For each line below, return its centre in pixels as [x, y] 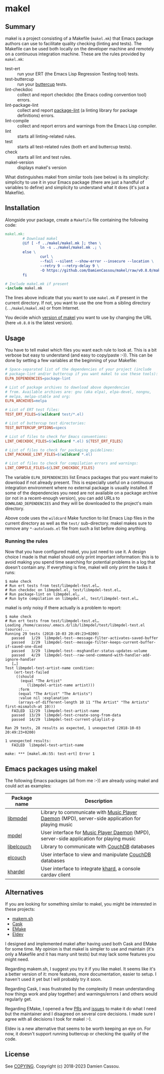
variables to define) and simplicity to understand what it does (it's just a [77, 187]
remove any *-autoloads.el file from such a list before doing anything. [76, 528]
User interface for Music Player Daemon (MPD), [95, 833]
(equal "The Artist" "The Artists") [55, 694]
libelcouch [20, 847]
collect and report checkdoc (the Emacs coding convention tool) [82, 95]
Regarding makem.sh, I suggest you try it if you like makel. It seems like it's [80, 969]
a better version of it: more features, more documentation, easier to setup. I [81, 974]
